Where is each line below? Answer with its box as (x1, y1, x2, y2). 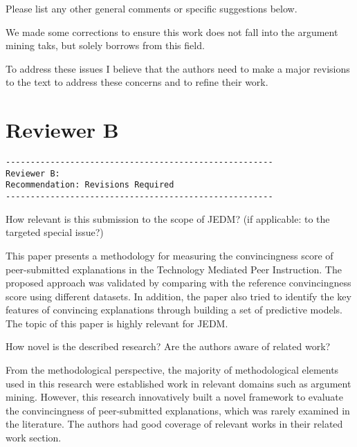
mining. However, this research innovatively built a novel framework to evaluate (6, 390, 343, 404)
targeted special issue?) (6, 225, 104, 239)
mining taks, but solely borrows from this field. (6, 38, 205, 53)
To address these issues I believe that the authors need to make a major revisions (6, 61, 350, 75)
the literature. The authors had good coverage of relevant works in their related (6, 417, 343, 431)
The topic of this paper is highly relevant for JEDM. (6, 316, 228, 330)
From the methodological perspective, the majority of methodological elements (6, 363, 339, 377)
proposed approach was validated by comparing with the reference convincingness (6, 275, 351, 290)
